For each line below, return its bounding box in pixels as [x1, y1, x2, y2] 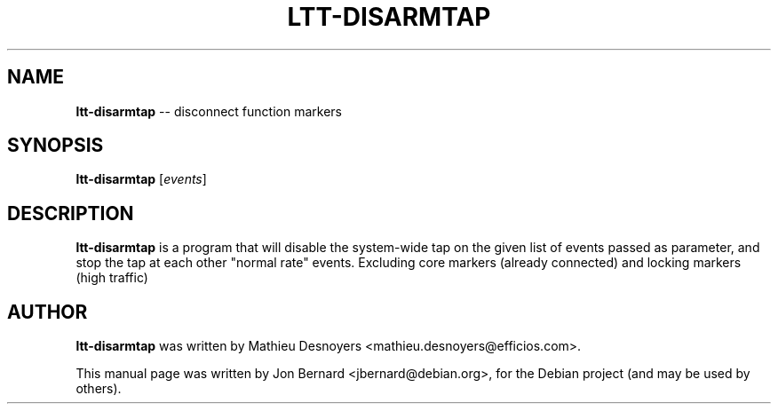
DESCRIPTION [7, 202, 134, 225]
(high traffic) [75, 270, 148, 286]
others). [75, 381, 122, 397]
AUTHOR [7, 300, 88, 323]
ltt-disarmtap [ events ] [75, 171, 207, 187]
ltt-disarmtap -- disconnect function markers [75, 103, 342, 119]
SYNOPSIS [7, 134, 104, 157]
